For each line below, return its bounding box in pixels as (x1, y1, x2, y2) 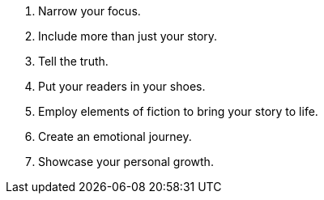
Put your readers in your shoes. (38, 79, 206, 93)
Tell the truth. (38, 54, 109, 68)
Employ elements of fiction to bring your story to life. (38, 104, 318, 118)
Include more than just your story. (38, 29, 218, 43)
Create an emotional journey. (38, 130, 192, 143)
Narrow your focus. (38, 4, 141, 18)
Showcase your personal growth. (38, 155, 214, 168)
